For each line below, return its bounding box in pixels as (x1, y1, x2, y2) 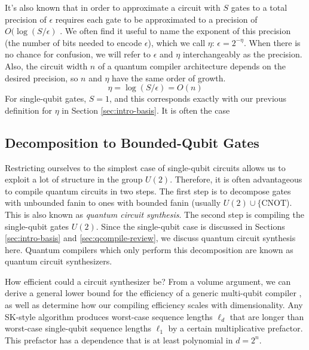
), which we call (148, 36, 206, 48)
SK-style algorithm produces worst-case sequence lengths (5, 310, 213, 322)
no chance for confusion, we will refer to (5, 48, 151, 60)
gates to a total (231, 1, 287, 13)
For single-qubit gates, (5, 92, 87, 105)
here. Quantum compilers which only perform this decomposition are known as (5, 243, 293, 255)
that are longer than (230, 310, 304, 322)
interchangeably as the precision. (182, 48, 302, 60)
